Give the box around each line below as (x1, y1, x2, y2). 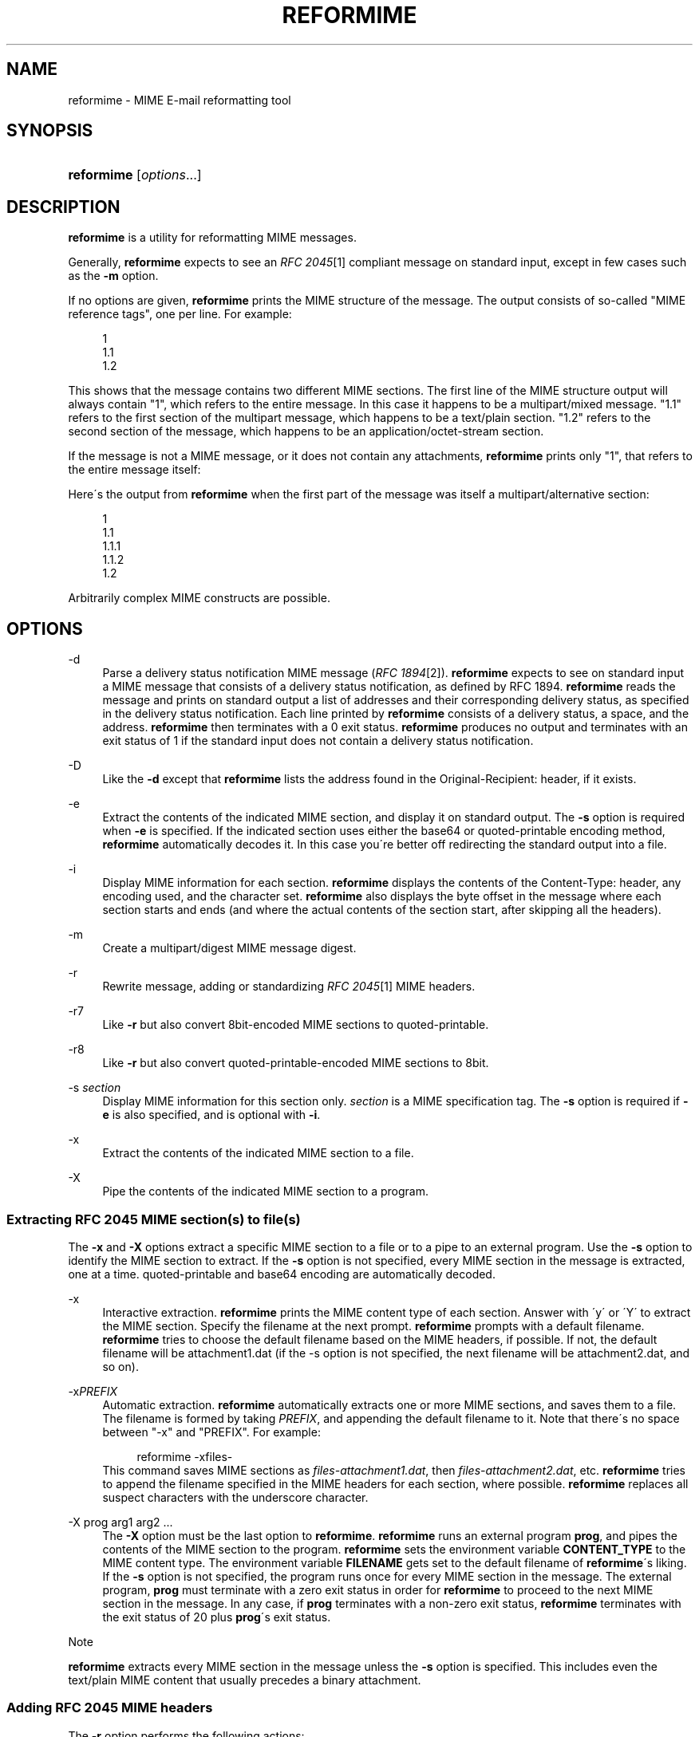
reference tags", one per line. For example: (68, 307, 292, 321)
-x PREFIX (68, 1384, 118, 1398)
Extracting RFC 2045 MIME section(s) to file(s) (6, 1211, 301, 1227)
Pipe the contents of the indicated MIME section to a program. (102, 1184, 428, 1199)
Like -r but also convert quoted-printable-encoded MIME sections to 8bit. (102, 1056, 489, 1070)
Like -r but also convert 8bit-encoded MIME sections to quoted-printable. (102, 1018, 489, 1032)
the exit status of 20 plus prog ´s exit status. (102, 1609, 331, 1624)
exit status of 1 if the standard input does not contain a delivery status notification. (102, 734, 534, 748)
